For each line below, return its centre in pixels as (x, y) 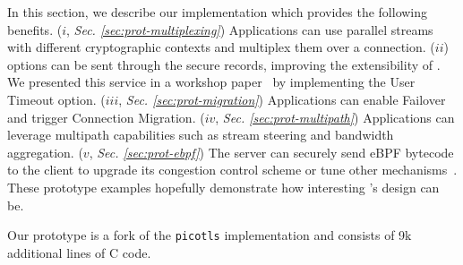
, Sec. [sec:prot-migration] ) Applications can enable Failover (282, 99)
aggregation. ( (45, 152)
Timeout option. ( (56, 99)
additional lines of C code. (79, 252)
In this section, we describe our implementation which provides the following (218, 12)
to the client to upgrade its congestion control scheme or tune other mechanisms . (232, 170)
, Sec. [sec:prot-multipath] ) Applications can (335, 117)
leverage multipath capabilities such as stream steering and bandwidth (201, 135)
